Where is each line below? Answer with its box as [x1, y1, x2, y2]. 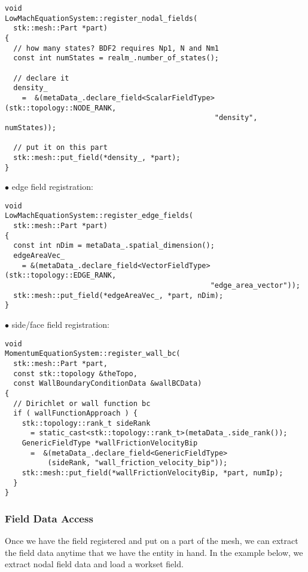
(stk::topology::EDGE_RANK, [5, 271, 117, 280]
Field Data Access [5, 511, 93, 525]
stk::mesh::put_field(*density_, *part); [13, 153, 181, 162]
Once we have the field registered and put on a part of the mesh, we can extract [5, 534, 298, 547]
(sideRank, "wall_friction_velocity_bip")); [47, 459, 228, 468]
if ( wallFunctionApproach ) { [13, 409, 138, 418]
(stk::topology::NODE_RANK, [5, 103, 117, 112]
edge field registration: [11, 180, 93, 193]
